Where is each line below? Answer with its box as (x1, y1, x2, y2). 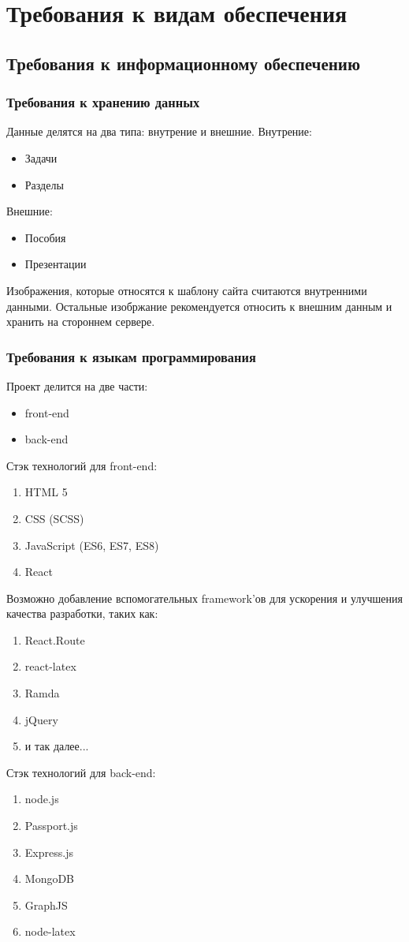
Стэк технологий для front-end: (6, 457, 158, 473)
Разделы (24, 176, 64, 193)
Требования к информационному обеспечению (6, 50, 361, 75)
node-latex (24, 923, 76, 940)
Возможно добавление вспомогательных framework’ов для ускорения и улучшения (6, 589, 403, 606)
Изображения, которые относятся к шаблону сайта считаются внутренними (6, 282, 367, 298)
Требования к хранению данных (6, 92, 200, 112)
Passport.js (24, 817, 78, 834)
